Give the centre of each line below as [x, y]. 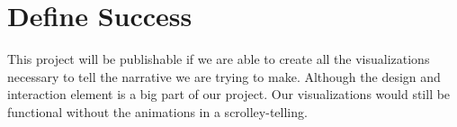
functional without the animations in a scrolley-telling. [157, 111]
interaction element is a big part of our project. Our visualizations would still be [229, 94]
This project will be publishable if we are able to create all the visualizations [219, 59]
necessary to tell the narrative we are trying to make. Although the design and [224, 76]
